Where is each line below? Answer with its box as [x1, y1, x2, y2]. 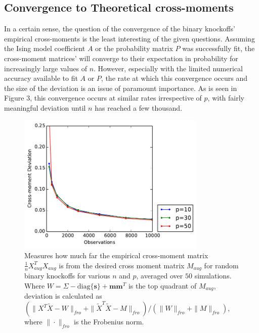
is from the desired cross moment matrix [59, 260, 185, 270]
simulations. [194, 270, 232, 281]
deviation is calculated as [24, 291, 102, 301]
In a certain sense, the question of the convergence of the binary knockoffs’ [4, 23, 235, 34]
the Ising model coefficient [4, 43, 85, 54]
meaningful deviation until [4, 102, 86, 113]
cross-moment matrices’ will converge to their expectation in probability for [4, 53, 238, 63]
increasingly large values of [4, 63, 87, 73]
